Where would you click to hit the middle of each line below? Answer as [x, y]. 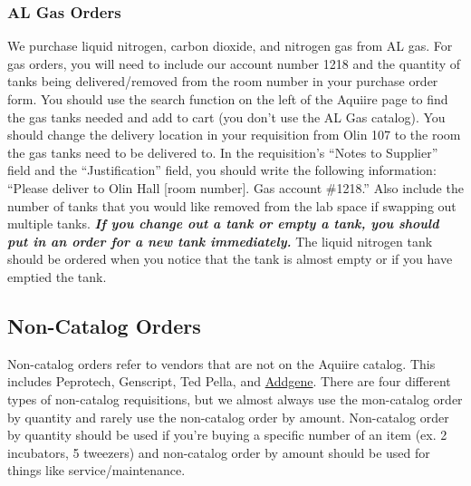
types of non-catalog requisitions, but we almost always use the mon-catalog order [235, 399]
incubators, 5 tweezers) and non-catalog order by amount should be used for [219, 452]
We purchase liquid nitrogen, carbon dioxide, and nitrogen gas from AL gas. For [230, 46]
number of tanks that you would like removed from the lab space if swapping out [232, 205]
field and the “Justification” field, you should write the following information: [222, 170]
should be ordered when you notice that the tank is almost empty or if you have [230, 259]
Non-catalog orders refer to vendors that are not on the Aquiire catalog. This [221, 363]
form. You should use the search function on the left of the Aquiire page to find [228, 99]
